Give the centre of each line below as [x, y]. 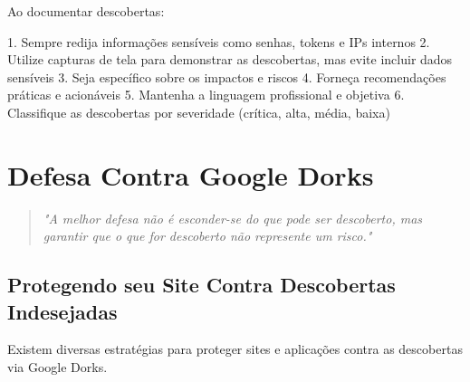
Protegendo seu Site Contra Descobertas [201, 285]
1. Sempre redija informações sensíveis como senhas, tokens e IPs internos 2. [219, 41]
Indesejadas [62, 311]
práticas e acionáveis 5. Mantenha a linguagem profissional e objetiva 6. [206, 95]
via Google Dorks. [58, 367]
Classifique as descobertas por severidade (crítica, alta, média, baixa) [199, 112]
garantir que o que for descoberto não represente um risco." [207, 236]
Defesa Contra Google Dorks [191, 174]
